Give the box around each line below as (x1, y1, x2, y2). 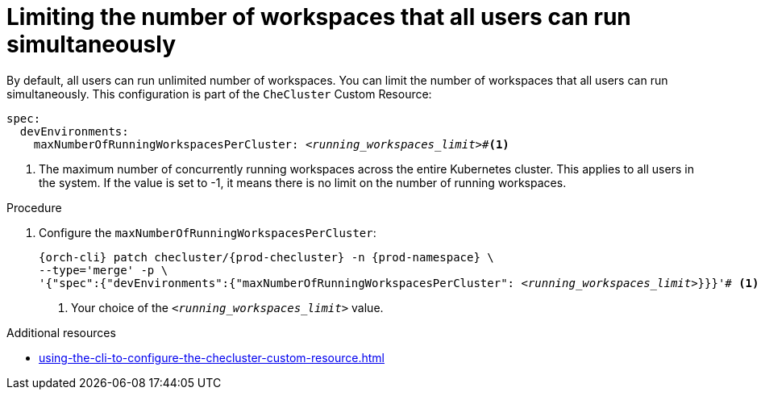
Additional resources (6, 325, 116, 340)
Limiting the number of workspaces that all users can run (6, 3, 631, 31)
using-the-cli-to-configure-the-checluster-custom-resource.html (39, 350, 385, 365)
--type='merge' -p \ (39, 263, 168, 277)
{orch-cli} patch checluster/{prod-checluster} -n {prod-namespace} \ (39, 250, 494, 264)
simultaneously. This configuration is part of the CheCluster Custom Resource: (6, 86, 432, 101)
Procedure (6, 200, 62, 215)
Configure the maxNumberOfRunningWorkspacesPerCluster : (39, 225, 376, 240)
